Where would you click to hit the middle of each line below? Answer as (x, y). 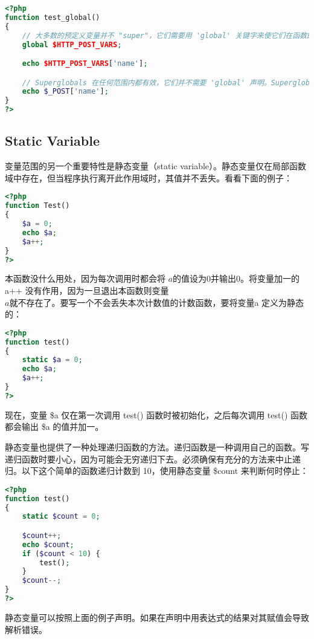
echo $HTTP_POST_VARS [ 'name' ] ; (85, 64)
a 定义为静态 (279, 302)
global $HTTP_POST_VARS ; (72, 44)
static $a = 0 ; (52, 360)
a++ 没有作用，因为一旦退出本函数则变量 (87, 290)
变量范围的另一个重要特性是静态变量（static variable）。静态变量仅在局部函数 (156, 166)
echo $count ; (48, 544)
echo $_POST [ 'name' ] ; (65, 92)
